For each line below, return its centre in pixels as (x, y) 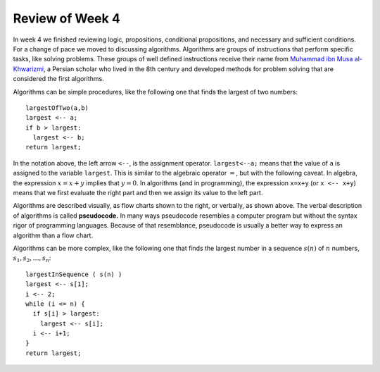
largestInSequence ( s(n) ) (74, 274)
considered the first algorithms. (59, 79)
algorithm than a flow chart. (53, 235)
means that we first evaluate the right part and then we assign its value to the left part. (138, 193)
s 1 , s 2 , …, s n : (32, 259)
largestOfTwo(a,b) (57, 108)
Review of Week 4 (67, 18)
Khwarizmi (28, 69)
